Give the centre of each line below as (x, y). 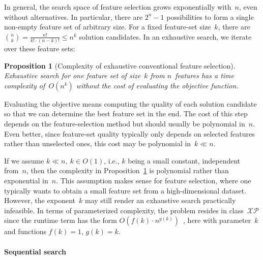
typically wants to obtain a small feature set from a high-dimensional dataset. (125, 190)
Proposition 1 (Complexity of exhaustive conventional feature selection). (120, 65)
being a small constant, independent (184, 160)
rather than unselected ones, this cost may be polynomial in (98, 143)
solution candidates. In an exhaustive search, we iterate (165, 36)
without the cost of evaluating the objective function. (157, 85)
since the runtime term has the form (61, 220)
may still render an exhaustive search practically (160, 200)
